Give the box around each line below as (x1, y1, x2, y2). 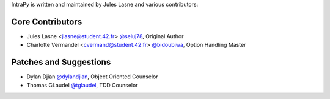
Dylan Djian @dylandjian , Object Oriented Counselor (26, 73, 158, 80)
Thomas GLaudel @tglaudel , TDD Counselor (26, 81, 138, 89)
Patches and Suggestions (11, 57, 111, 67)
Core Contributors (11, 16, 82, 27)
